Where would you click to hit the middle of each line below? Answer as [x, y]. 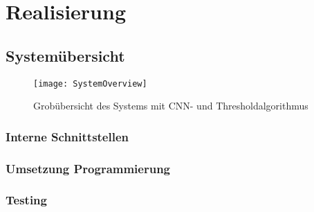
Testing [26, 200]
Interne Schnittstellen [67, 136]
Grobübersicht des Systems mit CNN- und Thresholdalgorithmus [171, 106]
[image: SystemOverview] [90, 83]
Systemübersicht [65, 55]
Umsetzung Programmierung [88, 168]
